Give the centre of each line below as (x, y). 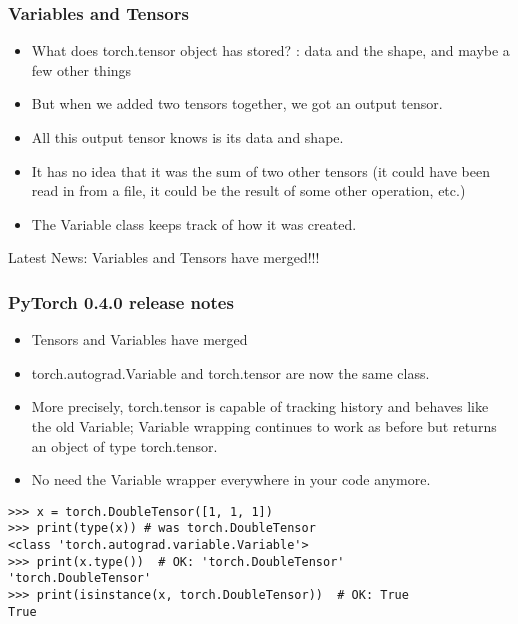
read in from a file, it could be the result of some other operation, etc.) (248, 190)
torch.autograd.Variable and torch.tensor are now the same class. (230, 372)
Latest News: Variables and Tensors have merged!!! (164, 257)
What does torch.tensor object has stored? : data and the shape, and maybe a (270, 50)
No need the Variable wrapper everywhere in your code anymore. (231, 479)
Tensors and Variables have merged (139, 339)
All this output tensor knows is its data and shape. (187, 137)
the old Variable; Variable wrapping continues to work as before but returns (264, 425)
